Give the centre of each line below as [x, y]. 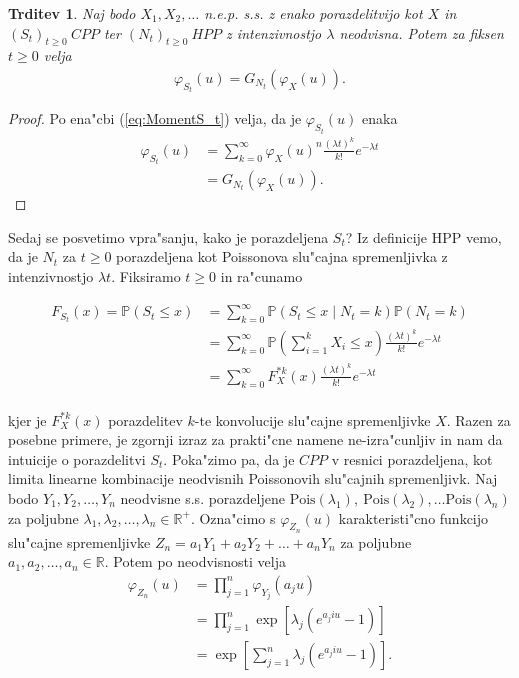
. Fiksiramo [146, 276]
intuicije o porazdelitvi [77, 458]
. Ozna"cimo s [233, 517]
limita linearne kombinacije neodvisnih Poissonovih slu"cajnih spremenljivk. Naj [253, 478]
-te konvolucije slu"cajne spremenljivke [312, 419]
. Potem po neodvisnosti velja [195, 561]
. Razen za [478, 419]
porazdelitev [145, 419]
